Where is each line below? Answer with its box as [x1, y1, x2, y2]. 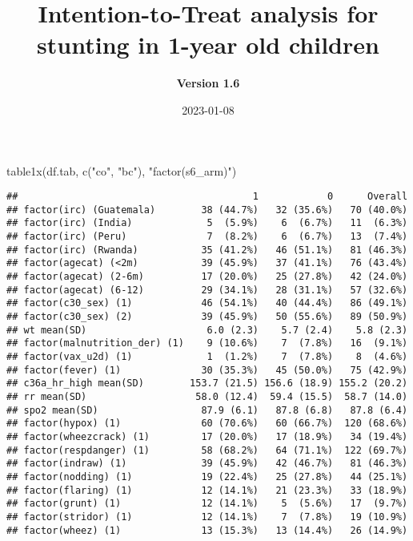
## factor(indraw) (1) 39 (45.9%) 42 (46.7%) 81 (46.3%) [6, 458, 408, 470]
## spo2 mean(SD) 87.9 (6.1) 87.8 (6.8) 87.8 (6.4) [6, 404, 408, 416]
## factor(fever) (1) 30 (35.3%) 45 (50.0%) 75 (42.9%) [6, 364, 408, 376]
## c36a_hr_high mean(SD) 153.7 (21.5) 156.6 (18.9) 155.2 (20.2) [6, 377, 408, 390]
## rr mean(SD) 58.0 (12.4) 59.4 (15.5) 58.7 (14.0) [6, 390, 408, 402]
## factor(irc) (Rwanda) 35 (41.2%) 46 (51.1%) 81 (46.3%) [6, 244, 408, 256]
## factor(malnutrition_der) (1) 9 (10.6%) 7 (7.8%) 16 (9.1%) [6, 337, 408, 349]
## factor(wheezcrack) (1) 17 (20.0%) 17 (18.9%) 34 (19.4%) [6, 430, 408, 442]
